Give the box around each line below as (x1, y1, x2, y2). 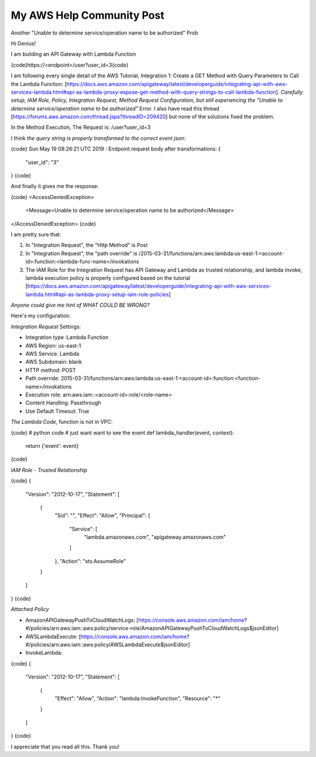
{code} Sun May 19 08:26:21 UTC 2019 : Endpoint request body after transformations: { (11, 145, 221, 152)
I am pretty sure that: (11, 231, 61, 238)
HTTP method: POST (25, 366, 76, 374)
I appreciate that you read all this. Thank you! (11, 743, 120, 750)
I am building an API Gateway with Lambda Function (11, 50, 136, 58)
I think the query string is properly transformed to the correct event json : (11, 135, 186, 142)
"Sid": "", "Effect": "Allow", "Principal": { (54, 512, 150, 519)
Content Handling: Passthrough (25, 399, 102, 406)
